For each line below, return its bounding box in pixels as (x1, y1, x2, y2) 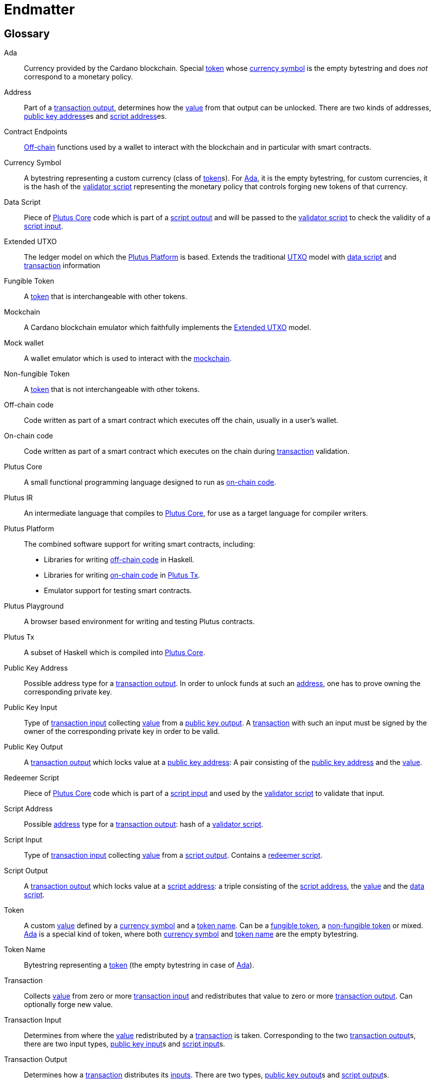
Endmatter (4, 1, 75, 18)
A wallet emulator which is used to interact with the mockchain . (24, 354, 231, 363)
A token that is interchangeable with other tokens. (24, 292, 187, 301)
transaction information (24, 261, 100, 270)
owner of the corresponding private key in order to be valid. (24, 727, 220, 736)
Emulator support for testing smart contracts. (44, 586, 192, 595)
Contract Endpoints (4, 127, 67, 136)
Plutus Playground (4, 602, 64, 611)
